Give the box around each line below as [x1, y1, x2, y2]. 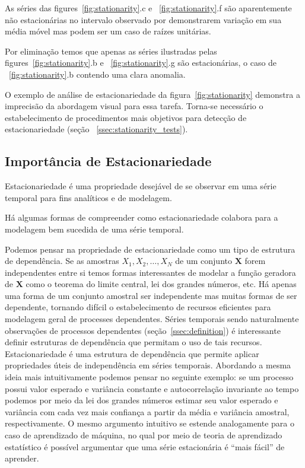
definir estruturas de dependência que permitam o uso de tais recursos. [5, 336, 262, 348]
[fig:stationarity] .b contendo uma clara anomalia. [9, 68, 186, 80]
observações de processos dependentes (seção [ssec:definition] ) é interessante [5, 324, 281, 336]
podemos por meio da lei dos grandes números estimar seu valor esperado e [5, 394, 278, 406]
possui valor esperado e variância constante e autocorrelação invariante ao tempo [5, 382, 299, 394]
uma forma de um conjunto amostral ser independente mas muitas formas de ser [5, 289, 297, 301]
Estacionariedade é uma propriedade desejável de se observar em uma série [5, 180, 277, 192]
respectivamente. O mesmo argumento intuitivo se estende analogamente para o [5, 417, 295, 429]
